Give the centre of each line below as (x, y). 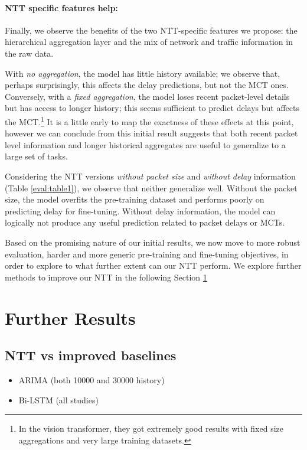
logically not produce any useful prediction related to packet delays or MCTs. (145, 222)
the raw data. (29, 53)
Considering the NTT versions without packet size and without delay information (150, 176)
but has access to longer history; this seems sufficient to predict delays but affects (152, 108)
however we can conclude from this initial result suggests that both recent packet (151, 133)
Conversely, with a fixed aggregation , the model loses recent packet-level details (147, 96)
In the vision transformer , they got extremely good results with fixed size (151, 428)
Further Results (70, 317)
